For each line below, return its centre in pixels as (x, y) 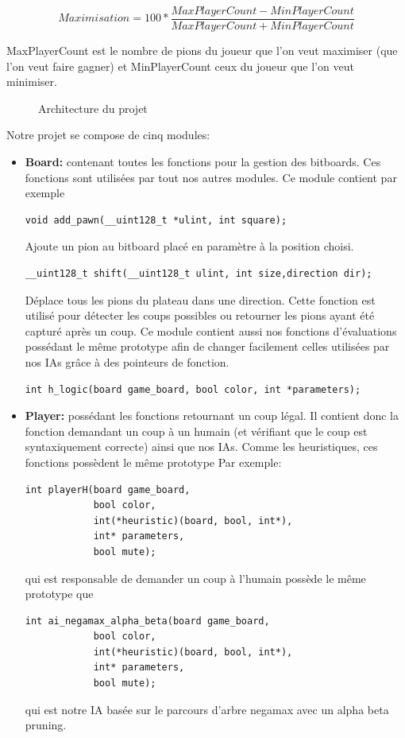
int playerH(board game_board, (108, 489)
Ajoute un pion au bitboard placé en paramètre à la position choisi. (189, 246)
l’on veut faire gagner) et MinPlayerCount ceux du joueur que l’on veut (180, 66)
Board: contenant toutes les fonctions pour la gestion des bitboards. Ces (203, 162)
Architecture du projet (93, 108)
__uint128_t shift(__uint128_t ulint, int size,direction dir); (199, 274)
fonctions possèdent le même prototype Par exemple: (153, 462)
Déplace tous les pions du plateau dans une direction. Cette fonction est (200, 299)
